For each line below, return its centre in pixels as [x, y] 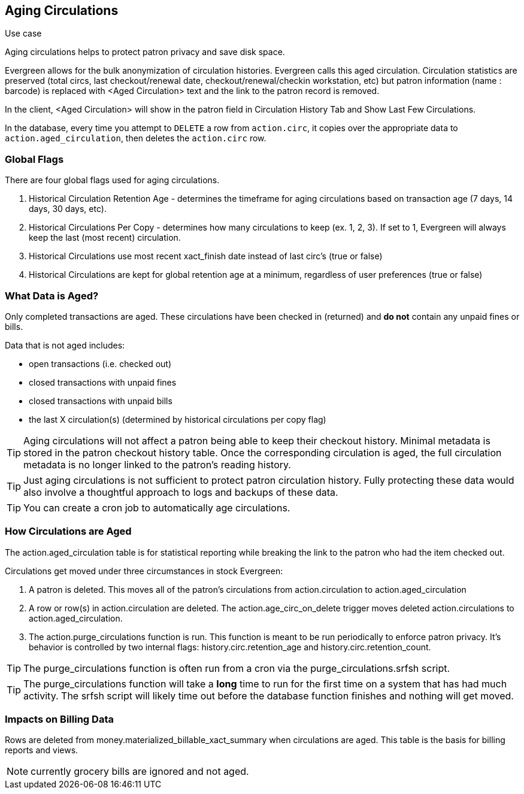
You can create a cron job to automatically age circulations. [157, 507]
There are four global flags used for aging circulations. [112, 180]
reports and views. [42, 750]
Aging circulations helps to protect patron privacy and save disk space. [145, 52]
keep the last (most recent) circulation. [105, 238]
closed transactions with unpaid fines [103, 382]
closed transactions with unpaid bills [101, 401]
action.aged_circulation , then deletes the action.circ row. [136, 138]
